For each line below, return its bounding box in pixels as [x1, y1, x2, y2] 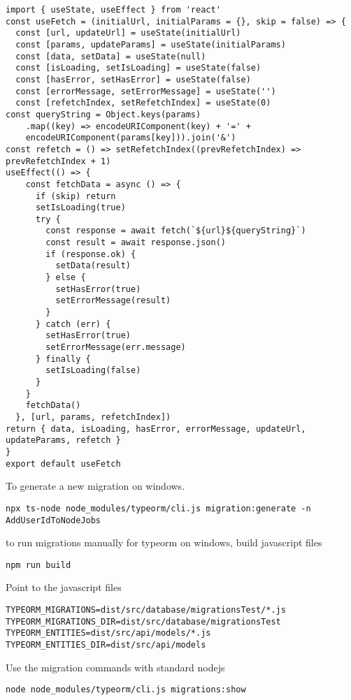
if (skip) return [35, 191, 116, 201]
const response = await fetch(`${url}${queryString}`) [45, 226, 306, 236]
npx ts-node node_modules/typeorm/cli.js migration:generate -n [6, 503, 311, 513]
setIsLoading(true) [35, 203, 126, 213]
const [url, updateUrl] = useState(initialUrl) [15, 28, 241, 38]
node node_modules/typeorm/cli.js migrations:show [6, 685, 246, 695]
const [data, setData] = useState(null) [15, 51, 206, 61]
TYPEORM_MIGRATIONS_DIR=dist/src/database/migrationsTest [6, 616, 281, 627]
